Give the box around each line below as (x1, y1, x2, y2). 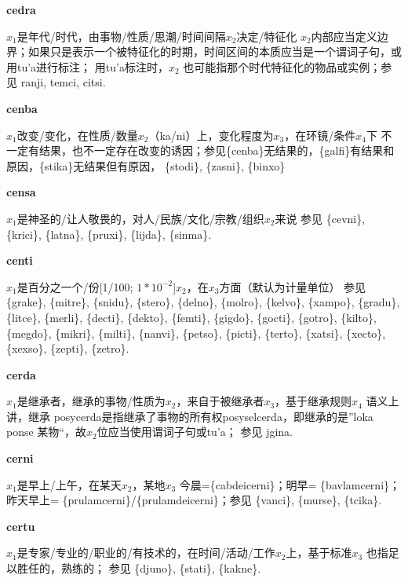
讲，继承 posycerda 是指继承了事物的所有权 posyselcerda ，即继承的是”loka (6, 408, 373, 424)
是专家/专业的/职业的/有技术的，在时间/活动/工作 (16, 544, 275, 561)
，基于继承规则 (275, 393, 352, 409)
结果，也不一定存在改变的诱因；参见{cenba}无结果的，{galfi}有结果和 (38, 142, 395, 159)
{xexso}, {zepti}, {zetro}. (6, 340, 129, 357)
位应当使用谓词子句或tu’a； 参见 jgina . (97, 423, 293, 440)
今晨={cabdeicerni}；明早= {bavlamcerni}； (179, 476, 401, 492)
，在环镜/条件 (284, 126, 356, 143)
